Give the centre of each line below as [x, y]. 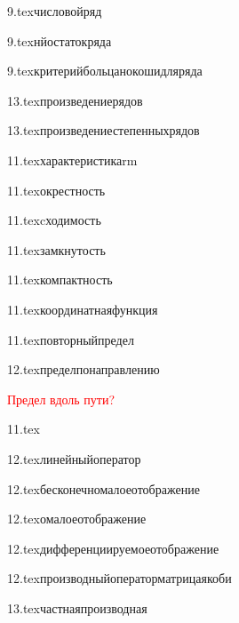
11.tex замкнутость [56, 249]
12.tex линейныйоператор [74, 458]
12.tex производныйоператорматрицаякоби [119, 578]
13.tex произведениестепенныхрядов [104, 130]
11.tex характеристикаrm [72, 160]
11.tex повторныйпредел [71, 339]
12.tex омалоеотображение [77, 519]
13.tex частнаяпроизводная [77, 607]
